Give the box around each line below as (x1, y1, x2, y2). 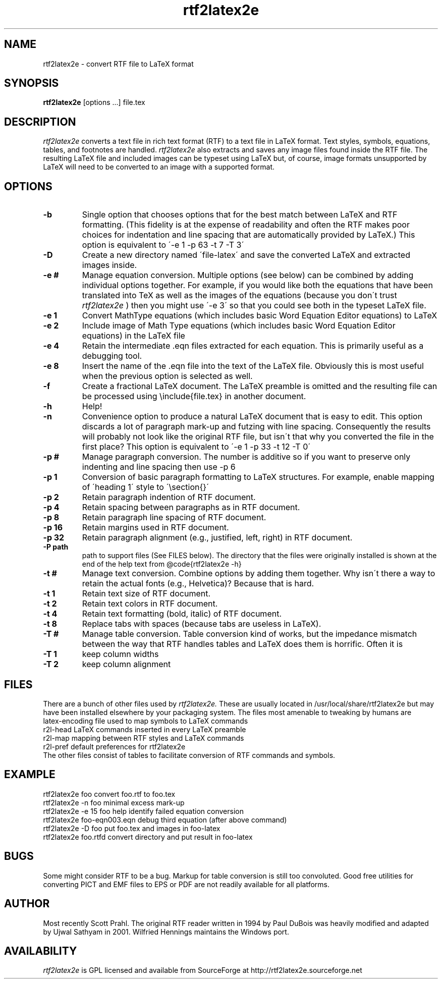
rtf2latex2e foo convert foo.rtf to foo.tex (43, 789, 176, 798)
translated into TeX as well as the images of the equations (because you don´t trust (82, 290, 397, 301)
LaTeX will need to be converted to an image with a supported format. (43, 162, 275, 172)
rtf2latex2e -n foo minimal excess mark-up (43, 798, 185, 807)
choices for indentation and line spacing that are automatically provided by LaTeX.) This (82, 230, 415, 240)
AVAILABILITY (4, 944, 77, 957)
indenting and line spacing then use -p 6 (82, 462, 236, 472)
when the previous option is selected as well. (82, 371, 253, 381)
